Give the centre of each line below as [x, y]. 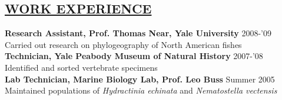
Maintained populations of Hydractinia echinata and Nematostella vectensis [141, 90]
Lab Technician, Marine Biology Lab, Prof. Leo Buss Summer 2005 [140, 79]
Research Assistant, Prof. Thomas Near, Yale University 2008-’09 [138, 33]
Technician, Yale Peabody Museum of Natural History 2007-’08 [134, 56]
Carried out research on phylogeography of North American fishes [123, 44]
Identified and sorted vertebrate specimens [81, 67]
